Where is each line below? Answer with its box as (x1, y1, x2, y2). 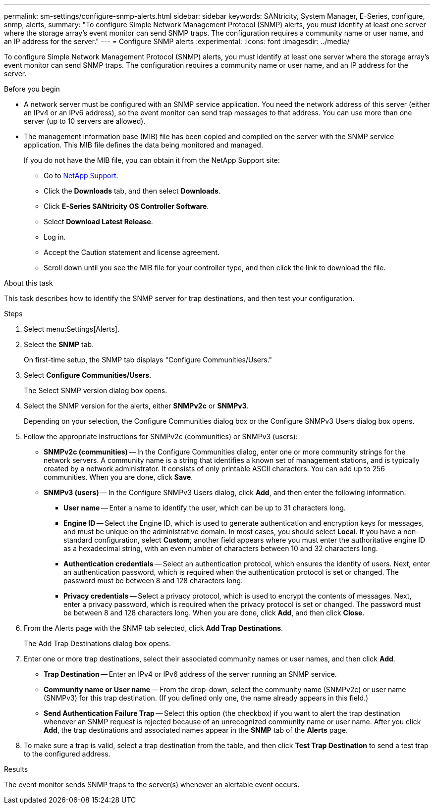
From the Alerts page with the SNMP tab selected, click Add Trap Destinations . (24, 624, 283, 632)
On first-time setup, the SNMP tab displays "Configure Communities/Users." (24, 355, 272, 364)
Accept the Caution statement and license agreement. (44, 248, 219, 256)
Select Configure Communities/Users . (24, 371, 152, 379)
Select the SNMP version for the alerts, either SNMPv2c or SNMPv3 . (24, 402, 249, 410)
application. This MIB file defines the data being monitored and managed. (24, 141, 263, 149)
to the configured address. (24, 750, 110, 758)
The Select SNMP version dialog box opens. (24, 386, 167, 395)
